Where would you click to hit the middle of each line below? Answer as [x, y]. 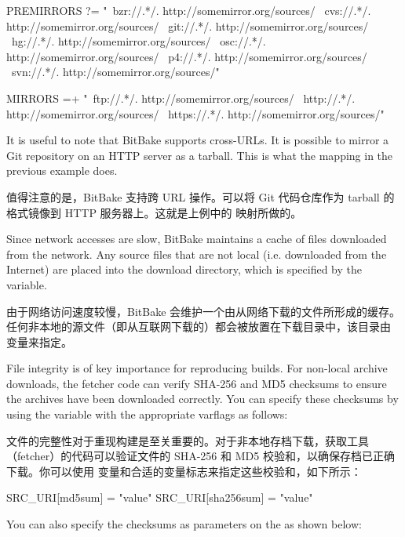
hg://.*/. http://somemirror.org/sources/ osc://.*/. [139, 41]
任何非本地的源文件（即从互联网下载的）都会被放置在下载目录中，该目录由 [199, 327]
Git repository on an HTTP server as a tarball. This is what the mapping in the [200, 155]
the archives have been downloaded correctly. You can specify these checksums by [202, 399]
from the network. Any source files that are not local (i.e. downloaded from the [197, 254]
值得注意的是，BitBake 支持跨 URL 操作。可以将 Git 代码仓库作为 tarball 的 [201, 196]
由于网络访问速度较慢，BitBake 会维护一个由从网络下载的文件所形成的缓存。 [204, 311]
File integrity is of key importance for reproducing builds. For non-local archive [197, 368]
